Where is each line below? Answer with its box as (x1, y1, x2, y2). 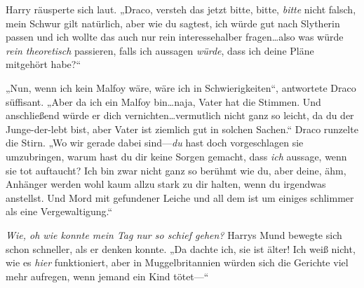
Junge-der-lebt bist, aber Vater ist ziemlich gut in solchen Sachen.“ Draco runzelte (6, 121, 358, 136)
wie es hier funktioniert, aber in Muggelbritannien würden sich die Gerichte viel (6, 255, 349, 270)
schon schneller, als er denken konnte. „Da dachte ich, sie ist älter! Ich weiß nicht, (6, 241, 356, 256)
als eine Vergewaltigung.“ (6, 204, 113, 219)
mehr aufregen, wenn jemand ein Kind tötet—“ (6, 268, 209, 283)
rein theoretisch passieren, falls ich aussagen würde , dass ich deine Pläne (6, 43, 314, 57)
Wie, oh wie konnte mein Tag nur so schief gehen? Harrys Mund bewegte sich (6, 227, 342, 242)
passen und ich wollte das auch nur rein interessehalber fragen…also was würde (6, 29, 344, 44)
